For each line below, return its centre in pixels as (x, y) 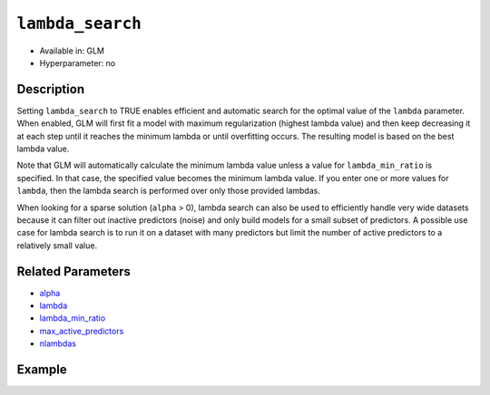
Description (51, 89)
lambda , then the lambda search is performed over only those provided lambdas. (169, 191)
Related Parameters (74, 271)
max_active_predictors (82, 331)
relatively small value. (57, 246)
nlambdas (58, 343)
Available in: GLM (72, 51)
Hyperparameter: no (78, 63)
